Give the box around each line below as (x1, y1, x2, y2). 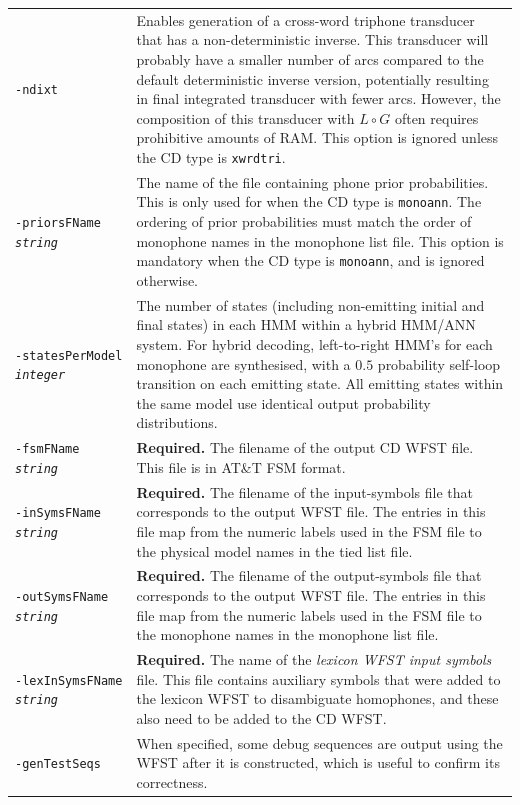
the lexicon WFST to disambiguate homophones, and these (136, 688, 499, 709)
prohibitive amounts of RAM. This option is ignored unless (136, 127, 499, 148)
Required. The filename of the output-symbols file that (136, 565, 482, 586)
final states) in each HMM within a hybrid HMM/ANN (136, 314, 476, 335)
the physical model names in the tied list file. (136, 540, 413, 561)
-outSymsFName (15, 589, 109, 604)
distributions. (136, 412, 218, 433)
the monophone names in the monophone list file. (136, 624, 439, 645)
